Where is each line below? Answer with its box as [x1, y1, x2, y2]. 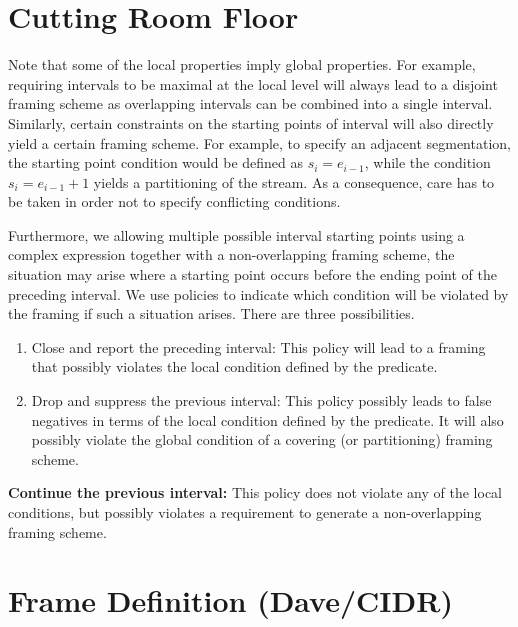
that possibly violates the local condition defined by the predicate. [31, 356, 438, 377]
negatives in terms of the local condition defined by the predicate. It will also [31, 409, 504, 430]
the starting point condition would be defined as [8, 152, 304, 173]
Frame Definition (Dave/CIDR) [8, 580, 453, 621]
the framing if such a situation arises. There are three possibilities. [8, 303, 415, 324]
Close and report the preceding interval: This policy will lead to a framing [31, 336, 486, 357]
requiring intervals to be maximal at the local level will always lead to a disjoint [8, 73, 498, 94]
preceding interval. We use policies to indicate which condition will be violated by [8, 283, 509, 304]
